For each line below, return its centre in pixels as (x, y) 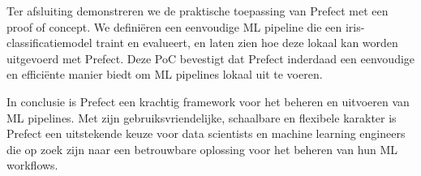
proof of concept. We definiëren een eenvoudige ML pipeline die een (174, 26)
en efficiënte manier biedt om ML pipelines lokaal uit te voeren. (165, 74)
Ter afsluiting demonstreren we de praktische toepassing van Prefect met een (198, 11)
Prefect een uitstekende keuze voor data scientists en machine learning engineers (206, 133)
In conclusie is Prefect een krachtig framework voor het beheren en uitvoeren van (208, 101)
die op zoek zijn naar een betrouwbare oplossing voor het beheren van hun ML (202, 149)
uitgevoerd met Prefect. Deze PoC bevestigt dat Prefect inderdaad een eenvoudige (211, 58)
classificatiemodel (49, 43)
